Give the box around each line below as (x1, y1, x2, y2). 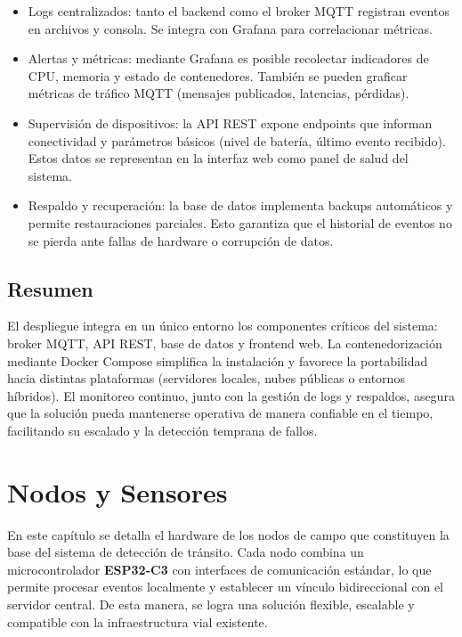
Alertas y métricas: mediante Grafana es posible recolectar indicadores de (28, 49, 429, 68)
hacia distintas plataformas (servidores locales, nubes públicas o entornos (7, 369, 405, 388)
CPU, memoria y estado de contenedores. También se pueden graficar (28, 66, 408, 85)
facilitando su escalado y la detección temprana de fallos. (7, 421, 318, 439)
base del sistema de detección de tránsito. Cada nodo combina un (7, 543, 364, 561)
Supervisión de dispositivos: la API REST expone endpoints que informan (28, 113, 433, 132)
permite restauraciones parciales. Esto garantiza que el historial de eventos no (28, 213, 452, 232)
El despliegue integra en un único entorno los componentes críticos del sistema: (7, 316, 438, 335)
